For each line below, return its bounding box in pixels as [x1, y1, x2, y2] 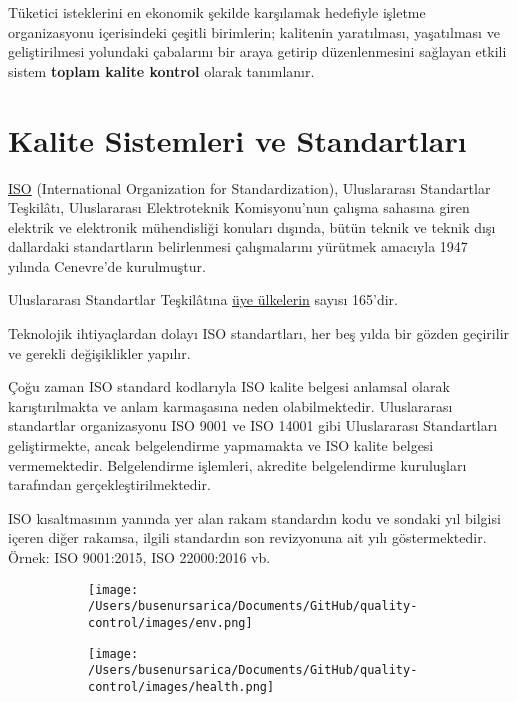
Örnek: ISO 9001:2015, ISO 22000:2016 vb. [8, 547, 271, 567]
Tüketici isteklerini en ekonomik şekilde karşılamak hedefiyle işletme [8, 2, 426, 22]
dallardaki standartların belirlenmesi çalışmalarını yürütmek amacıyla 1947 [8, 236, 468, 257]
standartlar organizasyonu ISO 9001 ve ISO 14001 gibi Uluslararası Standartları [8, 415, 498, 436]
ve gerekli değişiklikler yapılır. [8, 342, 191, 363]
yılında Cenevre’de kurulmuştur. [8, 255, 206, 276]
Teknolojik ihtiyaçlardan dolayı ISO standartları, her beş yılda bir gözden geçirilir [8, 323, 510, 344]
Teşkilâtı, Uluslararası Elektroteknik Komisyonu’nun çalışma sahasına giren [8, 197, 470, 218]
